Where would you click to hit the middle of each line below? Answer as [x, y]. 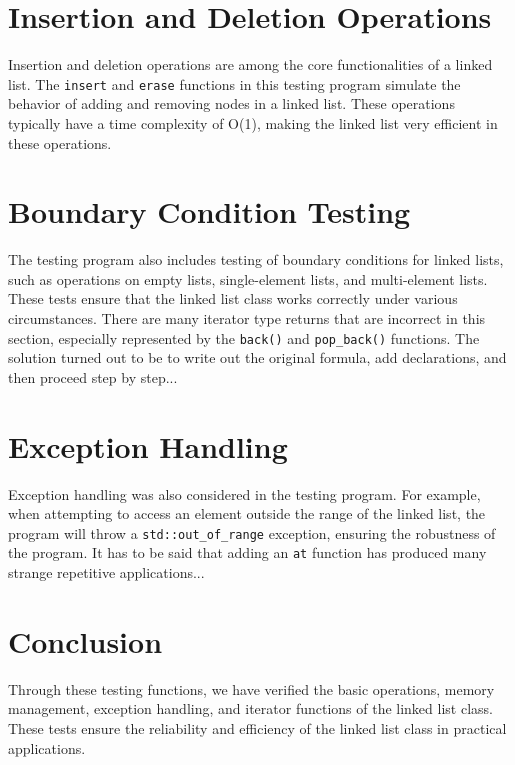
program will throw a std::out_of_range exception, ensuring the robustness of [252, 532]
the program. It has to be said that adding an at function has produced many [247, 552]
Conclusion [85, 640]
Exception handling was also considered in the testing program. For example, [244, 493]
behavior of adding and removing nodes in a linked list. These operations [231, 103]
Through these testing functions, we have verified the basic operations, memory [251, 688]
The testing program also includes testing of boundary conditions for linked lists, [256, 259]
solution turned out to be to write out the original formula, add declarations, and [257, 357]
